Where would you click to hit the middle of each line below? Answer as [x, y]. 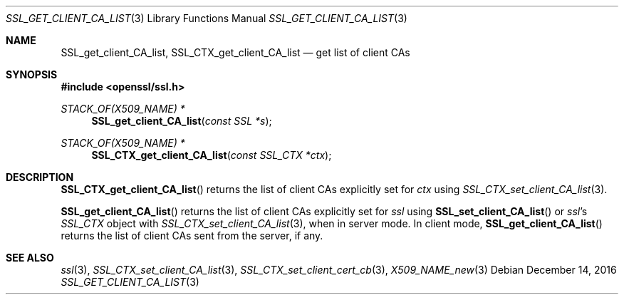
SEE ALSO [30, 258]
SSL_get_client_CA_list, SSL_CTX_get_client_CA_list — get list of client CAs [235, 52]
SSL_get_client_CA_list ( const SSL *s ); [182, 121]
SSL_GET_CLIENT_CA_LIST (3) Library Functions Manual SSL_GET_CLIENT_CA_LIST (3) [207, 18]
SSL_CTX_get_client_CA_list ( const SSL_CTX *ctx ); [212, 155]
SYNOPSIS [32, 74]
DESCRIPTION [40, 177]
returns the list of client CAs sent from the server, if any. [192, 236]
